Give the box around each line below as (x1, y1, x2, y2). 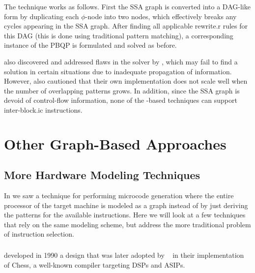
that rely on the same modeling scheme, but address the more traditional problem (4, 219, 251, 229)
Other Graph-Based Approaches (4, 133, 227, 153)
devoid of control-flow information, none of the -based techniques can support (4, 95, 237, 105)
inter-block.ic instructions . (4, 104, 83, 115)
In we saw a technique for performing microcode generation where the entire (4, 190, 234, 201)
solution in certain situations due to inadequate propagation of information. (4, 66, 232, 76)
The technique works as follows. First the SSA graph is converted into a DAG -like (4, 1, 251, 11)
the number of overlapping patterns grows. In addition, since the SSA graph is (4, 85, 240, 95)
